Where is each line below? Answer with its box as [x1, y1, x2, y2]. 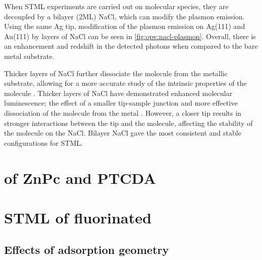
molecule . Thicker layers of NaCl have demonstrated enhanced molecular [4, 87, 233, 98]
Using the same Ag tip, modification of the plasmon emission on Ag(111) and [4, 21, 245, 31]
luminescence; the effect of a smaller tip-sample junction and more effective [4, 97, 238, 108]
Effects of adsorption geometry [4, 242, 169, 257]
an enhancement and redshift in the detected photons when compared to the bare [4, 41, 258, 51]
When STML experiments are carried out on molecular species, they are [4, 1, 229, 11]
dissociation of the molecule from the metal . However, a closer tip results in [4, 107, 242, 118]
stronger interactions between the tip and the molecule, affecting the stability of [4, 117, 253, 128]
